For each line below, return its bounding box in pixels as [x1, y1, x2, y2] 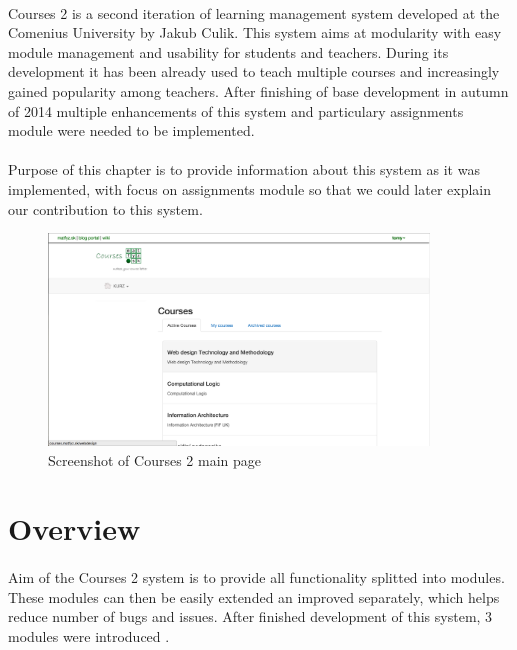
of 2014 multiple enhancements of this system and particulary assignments [8, 100, 464, 121]
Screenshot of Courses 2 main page [48, 449, 262, 470]
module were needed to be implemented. [8, 120, 255, 141]
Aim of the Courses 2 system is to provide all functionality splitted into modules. [8, 567, 505, 588]
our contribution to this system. [8, 198, 203, 219]
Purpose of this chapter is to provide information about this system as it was [8, 159, 480, 180]
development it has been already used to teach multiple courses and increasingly [8, 61, 500, 82]
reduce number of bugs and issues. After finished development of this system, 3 [8, 606, 493, 627]
